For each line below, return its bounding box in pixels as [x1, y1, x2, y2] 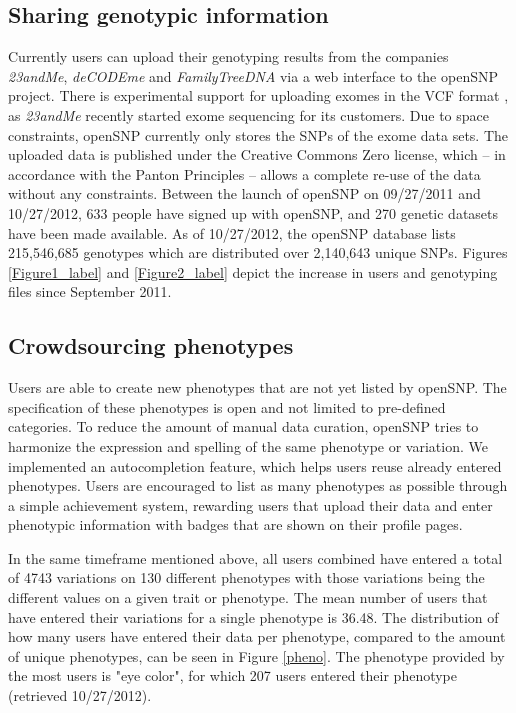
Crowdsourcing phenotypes [8, 330, 294, 361]
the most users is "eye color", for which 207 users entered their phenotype [8, 665, 458, 686]
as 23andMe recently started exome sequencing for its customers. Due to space [8, 104, 489, 125]
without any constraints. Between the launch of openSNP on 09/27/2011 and [8, 183, 481, 204]
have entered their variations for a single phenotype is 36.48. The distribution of [8, 606, 499, 627]
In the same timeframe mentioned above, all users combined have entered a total [8, 547, 503, 568]
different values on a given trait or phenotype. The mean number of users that [8, 587, 488, 608]
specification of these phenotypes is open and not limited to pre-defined [8, 396, 446, 417]
